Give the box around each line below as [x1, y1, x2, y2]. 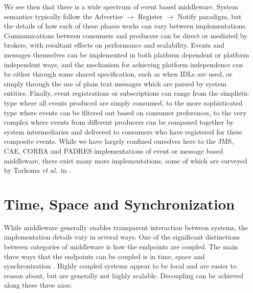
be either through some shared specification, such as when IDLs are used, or [4, 69, 232, 79]
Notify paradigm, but [178, 11, 242, 21]
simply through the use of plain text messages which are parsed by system [4, 78, 227, 88]
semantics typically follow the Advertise [4, 11, 123, 21]
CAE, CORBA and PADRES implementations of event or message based [4, 145, 223, 156]
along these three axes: [4, 280, 72, 290]
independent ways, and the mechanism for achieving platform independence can [4, 59, 243, 69]
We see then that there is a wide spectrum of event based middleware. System [4, 1, 238, 11]
